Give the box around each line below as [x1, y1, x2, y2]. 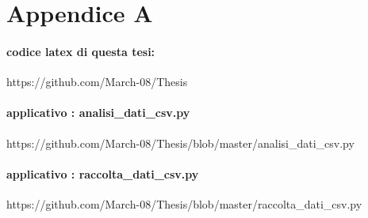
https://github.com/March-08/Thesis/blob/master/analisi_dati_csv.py [6, 134, 355, 151]
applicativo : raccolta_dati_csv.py [6, 165, 199, 182]
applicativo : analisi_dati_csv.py [6, 104, 190, 121]
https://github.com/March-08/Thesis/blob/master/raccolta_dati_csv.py [6, 195, 362, 212]
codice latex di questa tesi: [6, 43, 155, 59]
